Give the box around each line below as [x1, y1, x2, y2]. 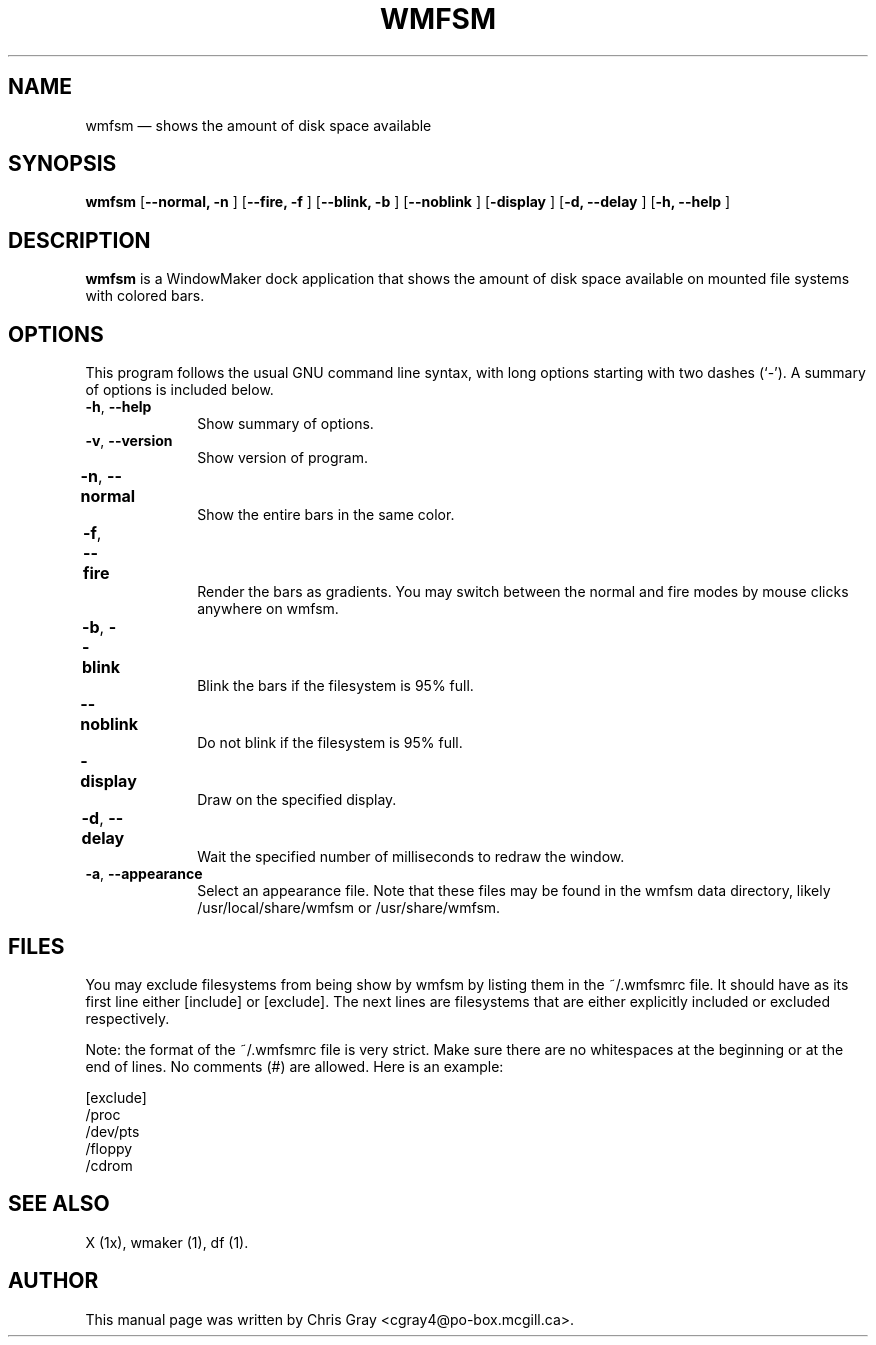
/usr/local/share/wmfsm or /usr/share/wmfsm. [197, 899, 501, 917]
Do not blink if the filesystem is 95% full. [197, 734, 463, 752]
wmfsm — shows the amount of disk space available [85, 116, 432, 134]
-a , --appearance [85, 865, 203, 883]
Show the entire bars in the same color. [197, 506, 455, 524]
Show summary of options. [197, 415, 374, 433]
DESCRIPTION [8, 227, 151, 253]
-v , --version [85, 432, 173, 450]
